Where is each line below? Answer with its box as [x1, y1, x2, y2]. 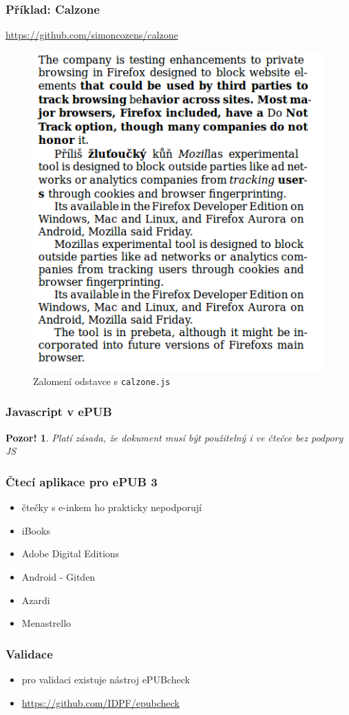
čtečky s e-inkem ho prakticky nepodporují [21, 500, 202, 515]
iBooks [21, 523, 50, 537]
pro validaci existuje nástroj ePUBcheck [21, 672, 190, 686]
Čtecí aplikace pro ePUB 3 [6, 473, 158, 490]
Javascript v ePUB [6, 403, 112, 420]
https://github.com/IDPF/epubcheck [21, 695, 180, 709]
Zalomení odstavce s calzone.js [33, 373, 171, 388]
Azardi [21, 592, 50, 607]
